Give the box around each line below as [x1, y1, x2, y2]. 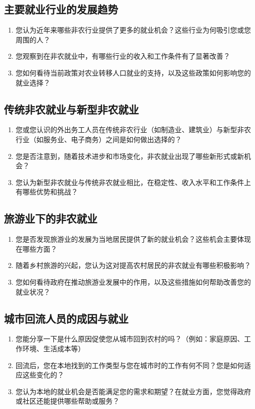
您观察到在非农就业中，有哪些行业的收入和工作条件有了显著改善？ [15, 51, 230, 61]
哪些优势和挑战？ [22, 186, 78, 197]
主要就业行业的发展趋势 [4, 1, 118, 17]
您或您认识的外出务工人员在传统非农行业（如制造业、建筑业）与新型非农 [15, 124, 251, 135]
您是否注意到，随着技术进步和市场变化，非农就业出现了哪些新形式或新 [15, 150, 244, 161]
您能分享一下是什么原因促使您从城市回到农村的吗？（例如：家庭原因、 [15, 334, 244, 344]
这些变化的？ [22, 370, 64, 380]
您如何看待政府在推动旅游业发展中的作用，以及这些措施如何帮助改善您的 [15, 276, 251, 287]
